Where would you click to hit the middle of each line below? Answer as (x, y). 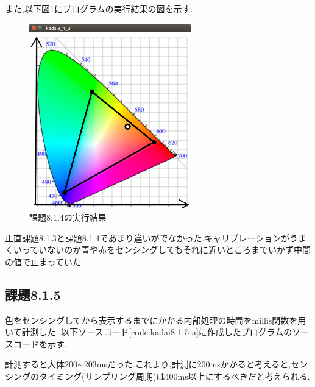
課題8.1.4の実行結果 (68, 217)
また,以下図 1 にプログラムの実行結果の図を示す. (99, 9)
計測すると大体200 (41, 364)
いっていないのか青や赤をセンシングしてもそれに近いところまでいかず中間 (162, 250)
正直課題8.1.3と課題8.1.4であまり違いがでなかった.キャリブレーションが (147, 237)
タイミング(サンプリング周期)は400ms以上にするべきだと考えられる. (174, 376)
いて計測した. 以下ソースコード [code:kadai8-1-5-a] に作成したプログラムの (149, 332)
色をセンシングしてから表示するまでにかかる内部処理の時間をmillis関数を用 (156, 320)
